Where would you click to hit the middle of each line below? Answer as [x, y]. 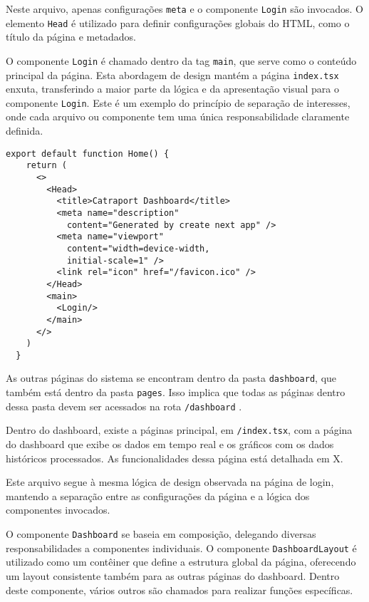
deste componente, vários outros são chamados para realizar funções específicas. [180, 590]
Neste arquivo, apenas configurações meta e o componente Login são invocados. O [184, 9]
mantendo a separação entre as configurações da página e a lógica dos [158, 495]
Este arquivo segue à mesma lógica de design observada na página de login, [170, 482]
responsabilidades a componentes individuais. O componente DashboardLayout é [181, 547]
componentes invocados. [58, 510]
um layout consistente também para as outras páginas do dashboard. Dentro [173, 575]
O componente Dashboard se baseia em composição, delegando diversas [161, 534]
